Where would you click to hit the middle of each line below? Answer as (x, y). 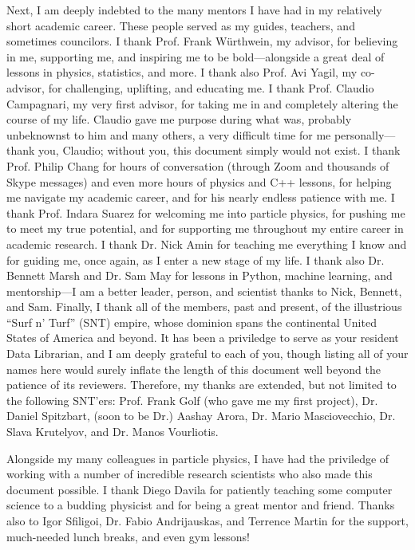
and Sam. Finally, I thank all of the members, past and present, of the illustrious (204, 306)
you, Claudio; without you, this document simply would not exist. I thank (219, 150)
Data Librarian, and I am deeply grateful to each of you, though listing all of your (207, 354)
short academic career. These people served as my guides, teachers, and (181, 25)
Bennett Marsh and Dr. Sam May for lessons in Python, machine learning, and (200, 275)
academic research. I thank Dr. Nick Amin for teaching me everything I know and (207, 244)
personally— (365, 134)
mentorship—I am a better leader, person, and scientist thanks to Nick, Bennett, (204, 291)
